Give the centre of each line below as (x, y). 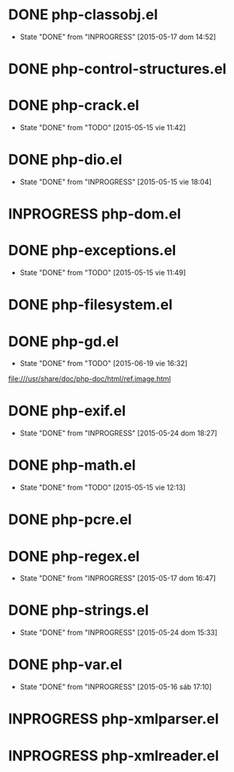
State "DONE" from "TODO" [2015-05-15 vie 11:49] (103, 273)
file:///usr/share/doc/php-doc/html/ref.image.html (90, 379)
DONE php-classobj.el (83, 15)
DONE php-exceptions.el (92, 251)
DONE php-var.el (65, 665)
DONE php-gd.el (64, 341)
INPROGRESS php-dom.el (95, 214)
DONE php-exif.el (67, 411)
